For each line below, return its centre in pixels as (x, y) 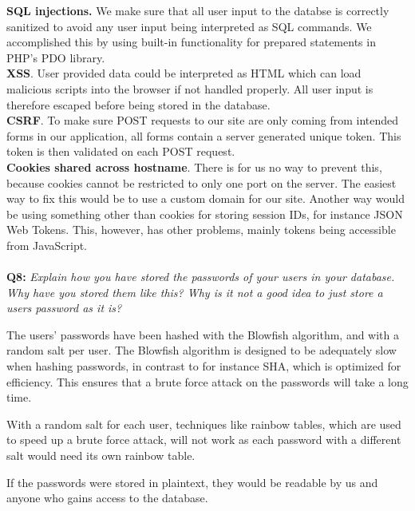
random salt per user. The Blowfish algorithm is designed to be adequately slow (202, 350)
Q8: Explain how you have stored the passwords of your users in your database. (201, 277)
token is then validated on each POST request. (121, 151)
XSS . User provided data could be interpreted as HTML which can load (184, 73)
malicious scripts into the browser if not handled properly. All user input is (190, 88)
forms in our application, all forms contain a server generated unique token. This (204, 135)
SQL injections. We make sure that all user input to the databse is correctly (198, 10)
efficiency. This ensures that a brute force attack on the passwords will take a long (207, 381)
